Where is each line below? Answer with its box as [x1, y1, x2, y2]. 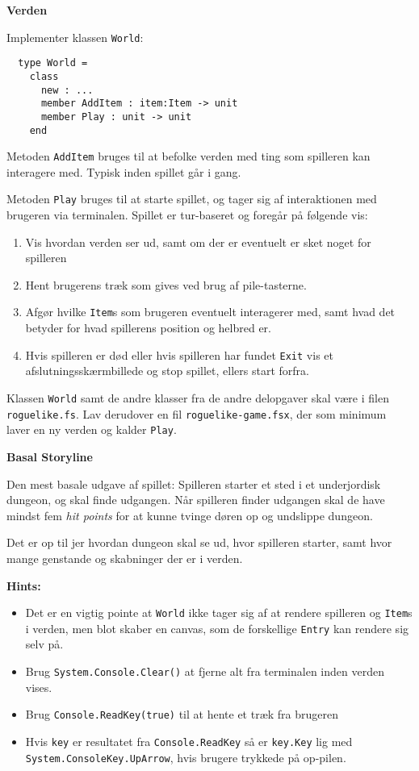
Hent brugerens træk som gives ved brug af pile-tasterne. [25, 276, 307, 293]
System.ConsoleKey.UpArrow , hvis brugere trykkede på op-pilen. [25, 748, 346, 765]
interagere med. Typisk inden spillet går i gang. [6, 163, 241, 180]
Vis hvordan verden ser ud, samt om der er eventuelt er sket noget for [25, 233, 371, 250]
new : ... [40, 84, 94, 96]
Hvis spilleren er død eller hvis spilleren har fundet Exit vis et [25, 346, 333, 363]
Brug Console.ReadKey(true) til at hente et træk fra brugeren [25, 706, 338, 723]
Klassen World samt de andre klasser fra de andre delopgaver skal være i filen [6, 389, 389, 406]
